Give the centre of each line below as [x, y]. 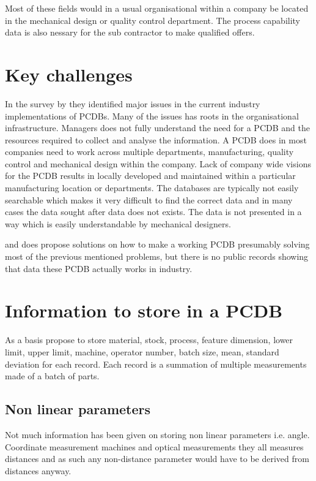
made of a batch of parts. [52, 376]
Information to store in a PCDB [144, 310]
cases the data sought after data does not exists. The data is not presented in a [153, 212]
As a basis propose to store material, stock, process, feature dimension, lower [149, 340]
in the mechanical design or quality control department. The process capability [152, 20]
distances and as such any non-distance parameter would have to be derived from [157, 459]
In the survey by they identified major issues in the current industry [133, 103]
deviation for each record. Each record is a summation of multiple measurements [156, 364]
